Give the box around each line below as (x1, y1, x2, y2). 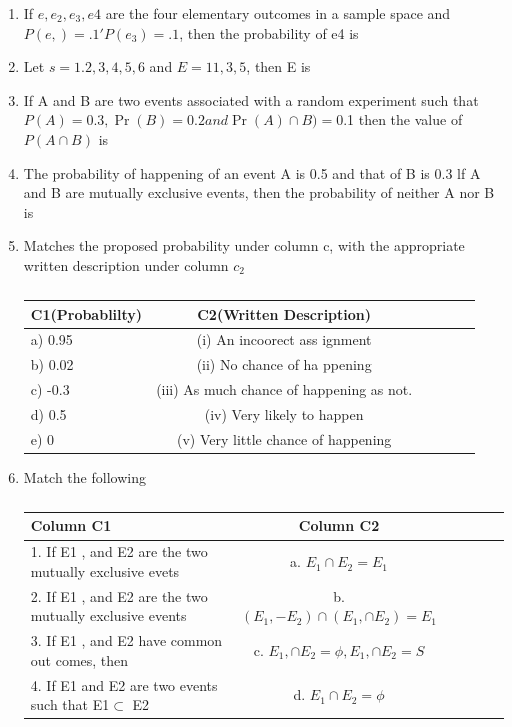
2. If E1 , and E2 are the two (30, 585, 208, 606)
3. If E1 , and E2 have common (30, 630, 223, 651)
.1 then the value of (343, 109, 463, 130)
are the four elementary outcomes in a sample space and (105, 3, 451, 23)
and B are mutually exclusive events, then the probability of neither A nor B (23, 182, 495, 203)
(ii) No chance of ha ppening (196, 354, 372, 375)
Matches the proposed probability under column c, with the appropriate (23, 235, 465, 256)
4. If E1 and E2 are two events (30, 674, 218, 695)
